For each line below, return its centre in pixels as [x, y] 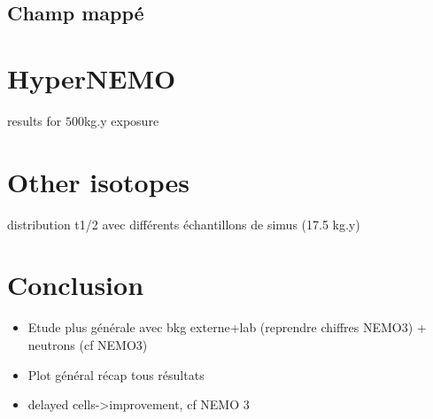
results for [35, 120]
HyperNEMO [92, 78]
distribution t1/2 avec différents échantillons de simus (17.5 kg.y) [184, 224]
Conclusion [76, 285]
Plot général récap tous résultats [116, 374]
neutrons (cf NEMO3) [88, 344]
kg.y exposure [121, 120]
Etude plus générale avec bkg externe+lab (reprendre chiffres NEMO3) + [227, 327]
